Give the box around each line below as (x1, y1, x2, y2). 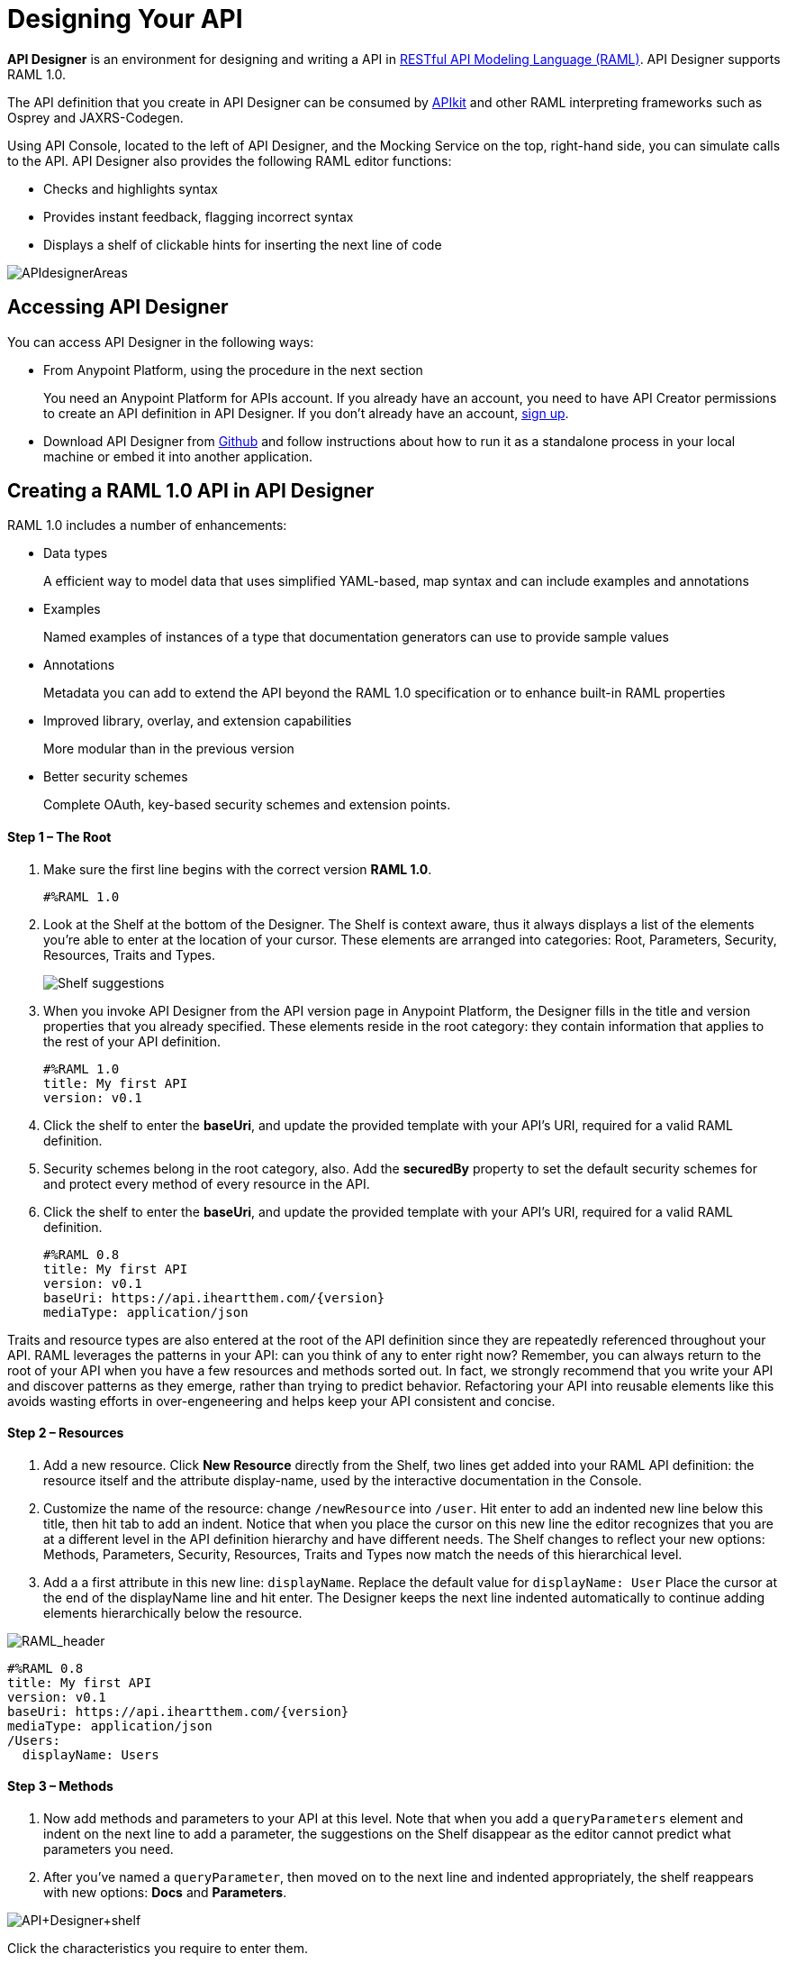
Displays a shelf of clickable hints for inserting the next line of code (43, 236, 442, 252)
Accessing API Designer (7, 296, 229, 319)
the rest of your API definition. (43, 1033, 221, 1049)
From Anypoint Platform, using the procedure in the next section (43, 361, 423, 378)
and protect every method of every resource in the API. (43, 1175, 370, 1191)
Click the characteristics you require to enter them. (7, 1940, 309, 1957)
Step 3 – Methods (7, 1778, 113, 1794)
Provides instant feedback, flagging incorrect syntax (43, 208, 354, 224)
